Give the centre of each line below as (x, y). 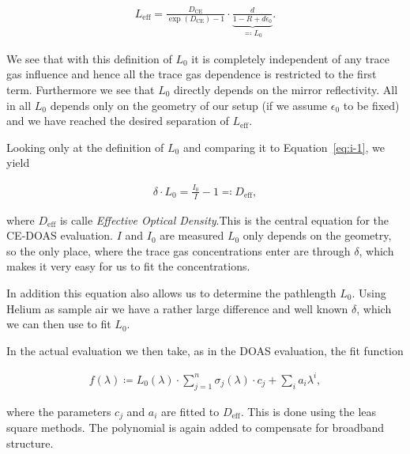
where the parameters (59, 411)
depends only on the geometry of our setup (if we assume (189, 105)
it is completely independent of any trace (290, 58)
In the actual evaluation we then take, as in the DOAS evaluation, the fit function (205, 350)
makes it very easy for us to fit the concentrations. (128, 266)
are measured (192, 235)
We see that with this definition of (89, 58)
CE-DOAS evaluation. (60, 235)
